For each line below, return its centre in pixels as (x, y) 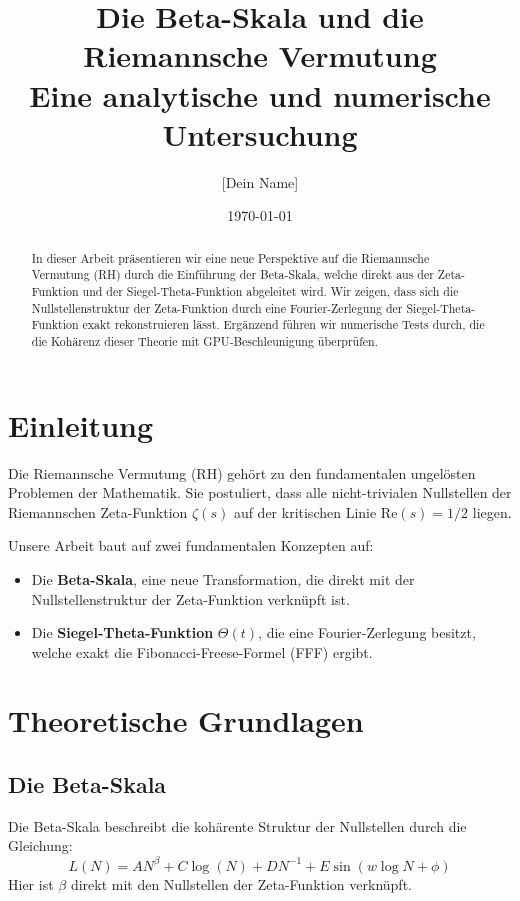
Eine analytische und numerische (260, 94)
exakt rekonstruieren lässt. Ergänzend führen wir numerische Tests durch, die (283, 324)
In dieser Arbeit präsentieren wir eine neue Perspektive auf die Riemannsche (230, 257)
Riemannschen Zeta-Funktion (98, 511)
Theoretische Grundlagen (186, 720)
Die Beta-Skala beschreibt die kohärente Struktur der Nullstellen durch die (237, 825)
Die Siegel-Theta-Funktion (122, 632)
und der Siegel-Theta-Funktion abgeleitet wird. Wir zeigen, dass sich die (270, 290)
